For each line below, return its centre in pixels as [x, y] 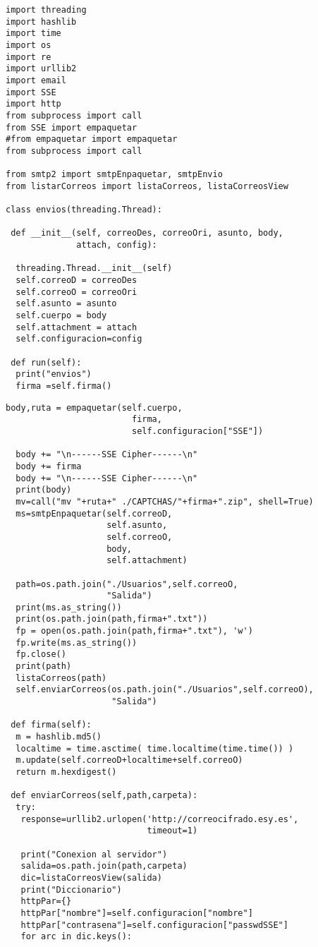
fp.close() [41, 655]
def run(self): [46, 362]
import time [33, 34]
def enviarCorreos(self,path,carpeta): [104, 796]
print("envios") [54, 374]
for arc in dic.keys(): [76, 937]
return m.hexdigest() [66, 772]
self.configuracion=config [79, 339]
